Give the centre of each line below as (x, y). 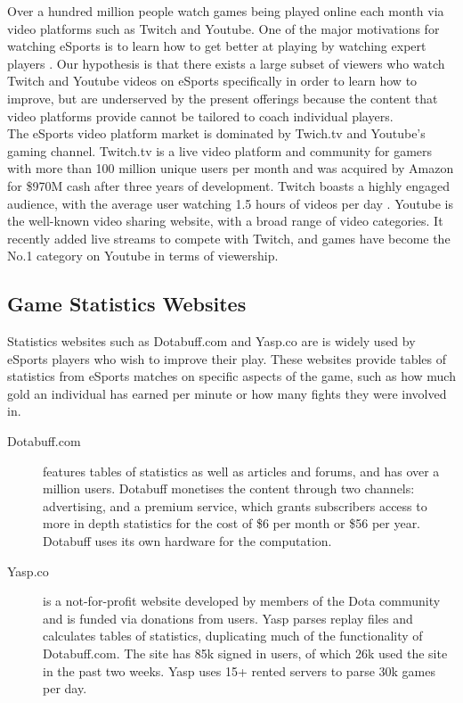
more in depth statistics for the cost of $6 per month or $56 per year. (232, 523)
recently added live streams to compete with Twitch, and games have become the (229, 238)
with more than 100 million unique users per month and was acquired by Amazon (231, 168)
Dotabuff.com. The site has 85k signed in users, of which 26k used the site (245, 653)
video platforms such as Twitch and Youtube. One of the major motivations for (223, 28)
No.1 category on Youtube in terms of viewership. (143, 256)
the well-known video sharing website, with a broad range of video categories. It (225, 221)
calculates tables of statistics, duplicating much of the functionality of (233, 636)
